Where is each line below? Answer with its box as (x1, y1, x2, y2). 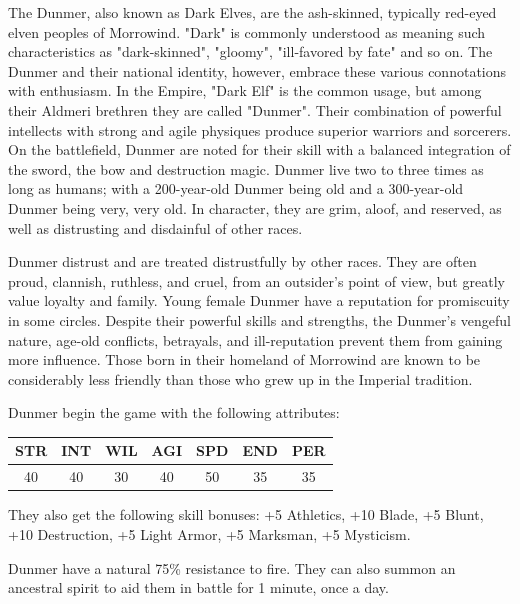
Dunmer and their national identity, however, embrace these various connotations (8, 60, 507, 81)
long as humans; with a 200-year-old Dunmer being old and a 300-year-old (8, 178, 464, 199)
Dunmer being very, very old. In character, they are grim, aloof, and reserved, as (8, 197, 502, 218)
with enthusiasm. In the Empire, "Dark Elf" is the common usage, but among (8, 80, 482, 101)
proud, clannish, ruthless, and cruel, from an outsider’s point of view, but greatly (8, 270, 505, 291)
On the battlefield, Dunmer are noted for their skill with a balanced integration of (8, 139, 511, 160)
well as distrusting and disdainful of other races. (8, 217, 303, 238)
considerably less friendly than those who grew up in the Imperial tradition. (8, 368, 473, 389)
